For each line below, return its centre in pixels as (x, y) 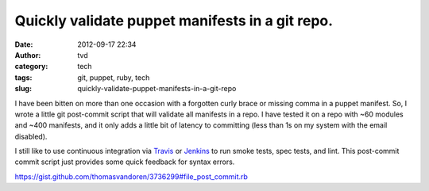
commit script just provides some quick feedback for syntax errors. (125, 162)
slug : (23, 89)
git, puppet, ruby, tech (114, 77)
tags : (23, 77)
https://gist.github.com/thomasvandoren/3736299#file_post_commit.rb (131, 176)
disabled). (31, 136)
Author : (28, 55)
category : (31, 67)
